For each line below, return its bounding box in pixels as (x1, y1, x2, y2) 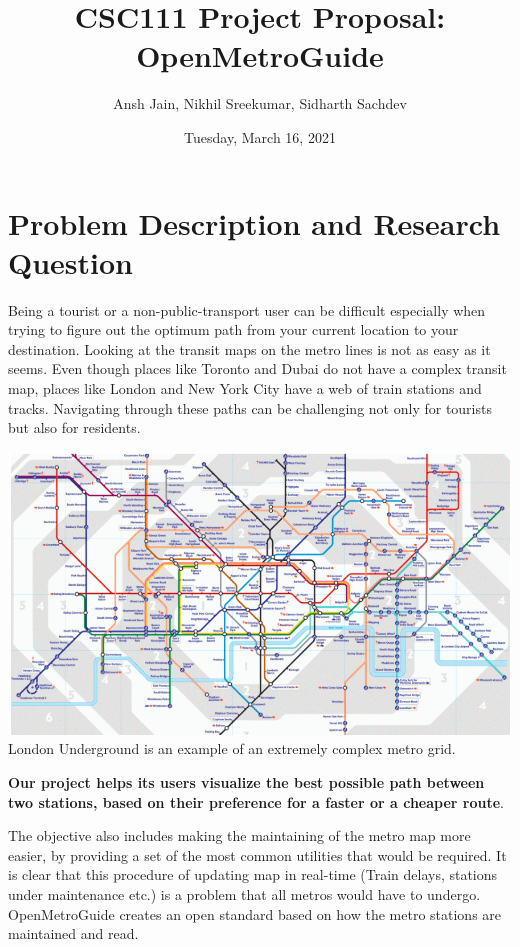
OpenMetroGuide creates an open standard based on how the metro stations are (8, 903, 502, 924)
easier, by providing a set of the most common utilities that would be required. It (8, 844, 507, 865)
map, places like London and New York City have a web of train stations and (8, 378, 482, 398)
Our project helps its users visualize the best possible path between (8, 772, 485, 792)
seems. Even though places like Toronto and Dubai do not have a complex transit (8, 358, 507, 379)
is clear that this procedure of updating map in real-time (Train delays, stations (8, 864, 498, 885)
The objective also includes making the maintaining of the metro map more (8, 825, 471, 846)
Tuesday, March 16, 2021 (184, 126, 336, 147)
